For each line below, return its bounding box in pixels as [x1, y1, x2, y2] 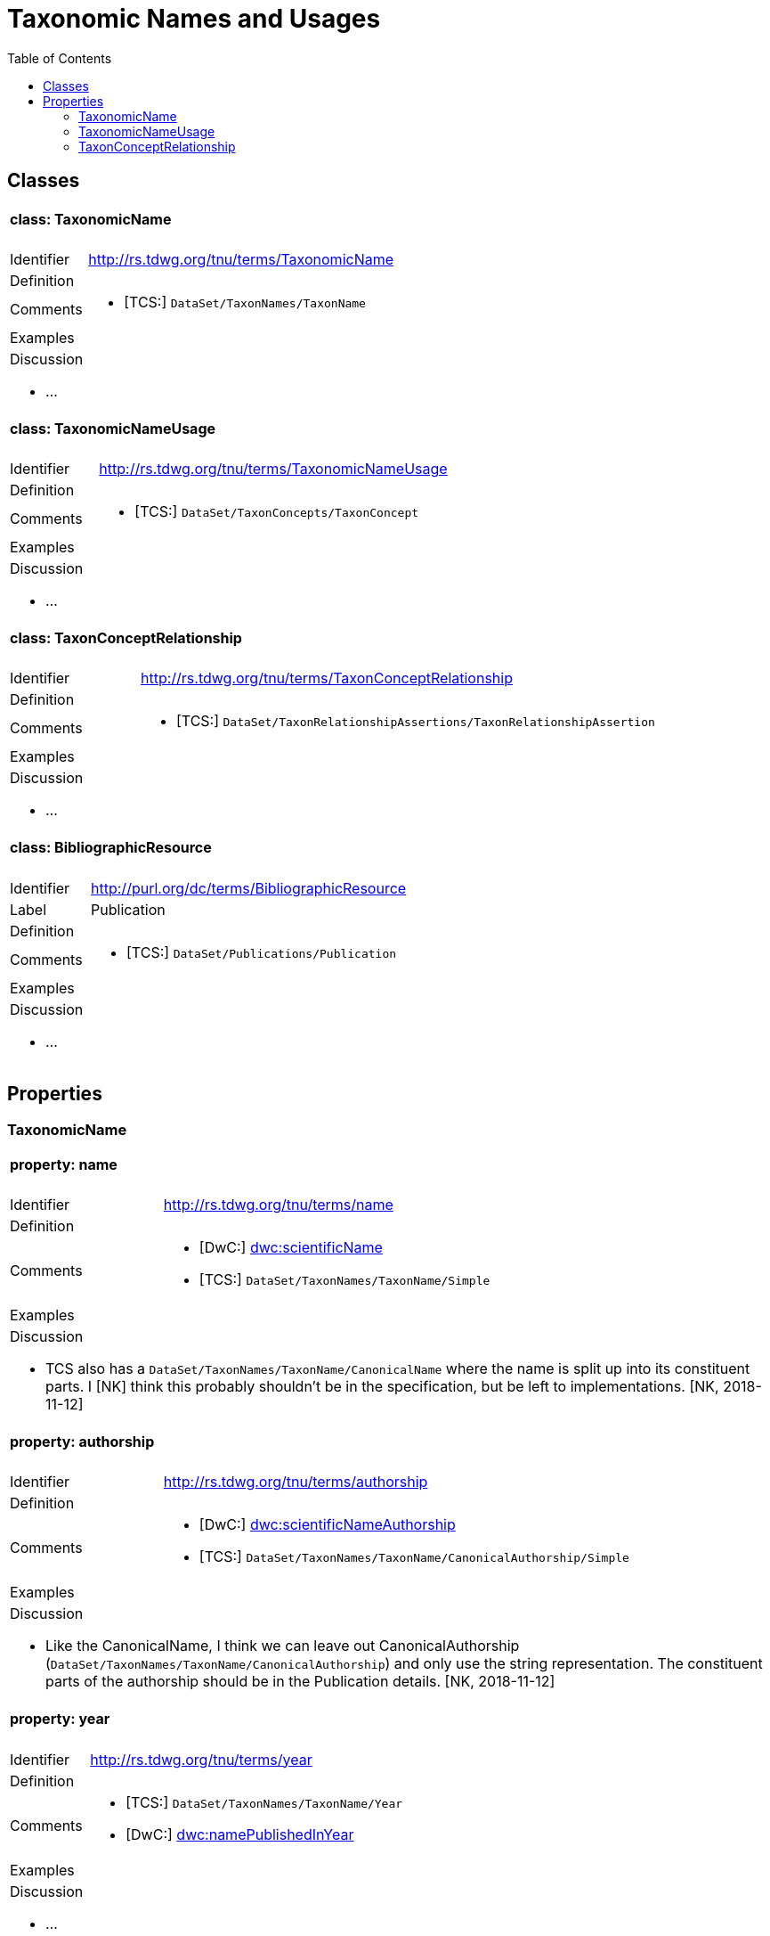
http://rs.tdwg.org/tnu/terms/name [163, 1196, 393, 1214]
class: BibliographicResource [10, 838, 212, 857]
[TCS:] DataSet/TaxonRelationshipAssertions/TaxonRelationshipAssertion [175, 712, 655, 731]
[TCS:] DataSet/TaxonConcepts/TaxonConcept [134, 502, 419, 521]
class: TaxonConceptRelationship [10, 629, 242, 648]
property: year [10, 1710, 110, 1728]
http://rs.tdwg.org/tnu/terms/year [90, 1750, 312, 1769]
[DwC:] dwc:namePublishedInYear [126, 1825, 354, 1843]
